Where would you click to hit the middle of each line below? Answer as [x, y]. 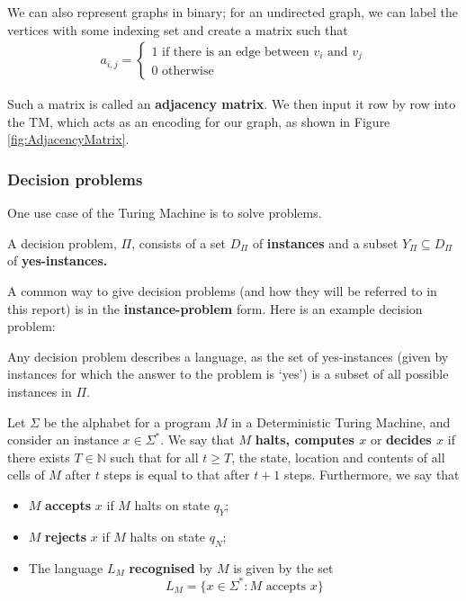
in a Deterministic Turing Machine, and [341, 422]
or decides [401, 440]
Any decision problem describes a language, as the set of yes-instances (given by [228, 356]
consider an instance [63, 440]
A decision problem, [62, 242]
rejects [66, 536]
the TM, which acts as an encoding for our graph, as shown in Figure [199, 121]
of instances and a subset [325, 242]
